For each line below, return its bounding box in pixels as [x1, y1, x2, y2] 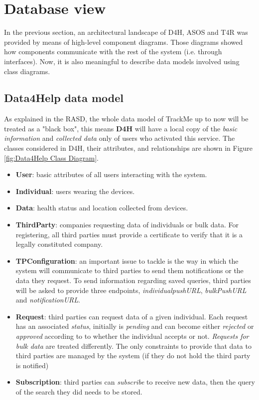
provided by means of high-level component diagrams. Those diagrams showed [4, 36, 243, 47]
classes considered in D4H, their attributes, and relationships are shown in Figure [4, 143, 253, 153]
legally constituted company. [15, 239, 103, 249]
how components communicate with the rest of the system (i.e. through [4, 46, 222, 57]
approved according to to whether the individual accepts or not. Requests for [15, 330, 249, 341]
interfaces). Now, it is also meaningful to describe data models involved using [4, 56, 240, 66]
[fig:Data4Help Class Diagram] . [4, 152, 99, 163]
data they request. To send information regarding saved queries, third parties [15, 275, 251, 286]
